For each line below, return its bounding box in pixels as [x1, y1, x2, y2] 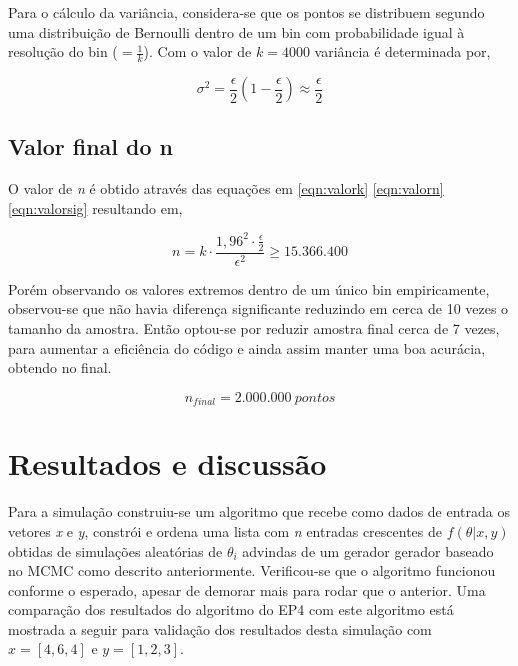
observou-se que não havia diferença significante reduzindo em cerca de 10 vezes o [8, 298, 509, 319]
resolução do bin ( [8, 41, 118, 62]
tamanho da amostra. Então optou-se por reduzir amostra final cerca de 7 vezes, [8, 317, 500, 338]
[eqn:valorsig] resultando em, [8, 197, 183, 218]
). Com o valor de [143, 41, 252, 62]
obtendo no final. [8, 357, 112, 378]
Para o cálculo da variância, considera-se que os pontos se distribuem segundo [8, 2, 485, 22]
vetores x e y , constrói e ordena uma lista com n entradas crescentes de [8, 520, 442, 541]
